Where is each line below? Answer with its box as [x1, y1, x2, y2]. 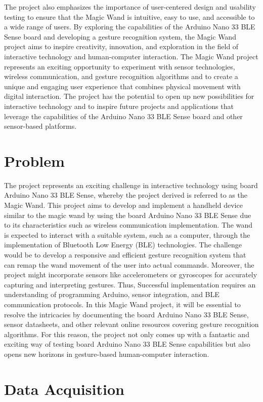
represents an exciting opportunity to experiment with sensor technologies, [4, 61, 235, 71]
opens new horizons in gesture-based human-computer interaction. [4, 348, 209, 359]
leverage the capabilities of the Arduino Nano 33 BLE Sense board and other [4, 111, 243, 121]
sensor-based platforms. [4, 121, 77, 131]
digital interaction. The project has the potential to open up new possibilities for [4, 91, 254, 101]
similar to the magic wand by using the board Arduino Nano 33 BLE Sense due [4, 209, 251, 220]
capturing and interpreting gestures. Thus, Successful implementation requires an [4, 279, 256, 289]
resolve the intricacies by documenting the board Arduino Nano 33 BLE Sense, [4, 309, 249, 319]
